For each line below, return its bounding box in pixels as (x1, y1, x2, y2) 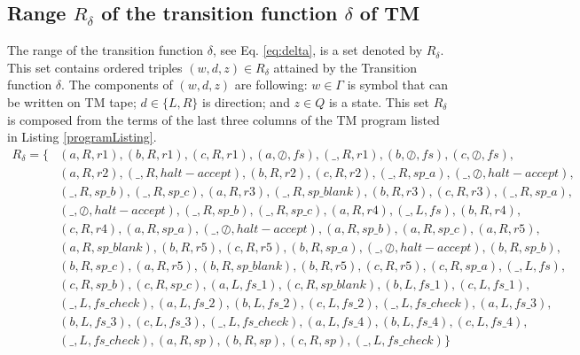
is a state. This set (328, 92, 429, 111)
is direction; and (202, 92, 290, 111)
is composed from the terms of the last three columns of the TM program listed (7, 110, 440, 128)
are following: (234, 75, 308, 94)
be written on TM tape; (7, 92, 137, 111)
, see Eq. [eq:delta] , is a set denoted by (212, 41, 423, 59)
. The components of (61, 75, 173, 94)
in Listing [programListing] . (7, 127, 157, 146)
